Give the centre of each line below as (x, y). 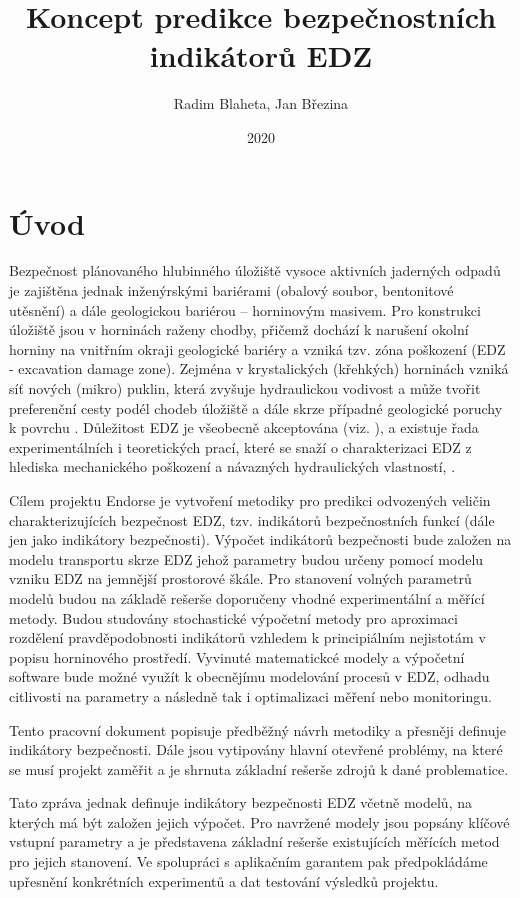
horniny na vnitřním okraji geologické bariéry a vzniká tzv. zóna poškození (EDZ (257, 348)
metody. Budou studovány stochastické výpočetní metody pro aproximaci (233, 617)
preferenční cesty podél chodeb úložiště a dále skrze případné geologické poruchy (256, 407)
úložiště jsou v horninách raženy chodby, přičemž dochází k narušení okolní (239, 329)
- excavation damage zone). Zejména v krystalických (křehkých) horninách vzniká (259, 368)
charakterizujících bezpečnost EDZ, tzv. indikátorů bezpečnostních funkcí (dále (252, 519)
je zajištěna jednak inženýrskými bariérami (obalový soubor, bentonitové (231, 290)
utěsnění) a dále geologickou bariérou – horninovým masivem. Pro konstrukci (245, 309)
